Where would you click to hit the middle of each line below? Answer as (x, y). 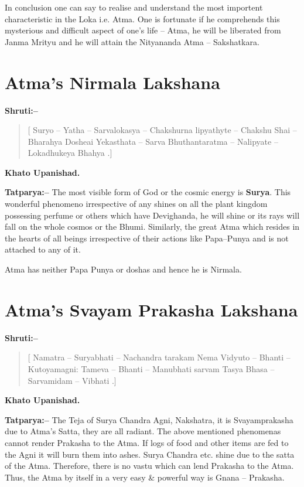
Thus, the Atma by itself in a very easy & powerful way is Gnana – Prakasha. (145, 477)
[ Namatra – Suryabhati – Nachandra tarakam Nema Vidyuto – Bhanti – (159, 357)
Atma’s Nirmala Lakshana (112, 82)
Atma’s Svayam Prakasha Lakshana (151, 309)
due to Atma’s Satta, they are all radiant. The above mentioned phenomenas (143, 431)
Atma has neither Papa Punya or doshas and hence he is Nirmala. (123, 269)
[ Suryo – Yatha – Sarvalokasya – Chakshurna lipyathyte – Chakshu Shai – (162, 130)
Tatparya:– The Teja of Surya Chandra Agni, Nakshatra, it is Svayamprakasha (149, 419)
